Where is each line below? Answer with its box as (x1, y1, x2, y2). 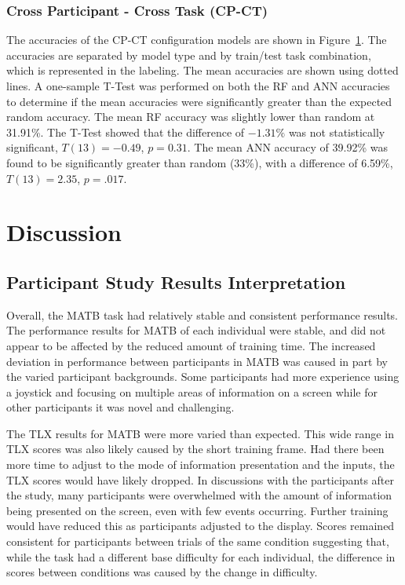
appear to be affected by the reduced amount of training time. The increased (6, 337, 376, 353)
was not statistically (288, 123, 385, 140)
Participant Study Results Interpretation (6, 269, 346, 294)
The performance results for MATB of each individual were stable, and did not (6, 322, 386, 338)
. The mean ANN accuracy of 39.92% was (187, 139, 388, 155)
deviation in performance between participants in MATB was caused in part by (6, 353, 388, 369)
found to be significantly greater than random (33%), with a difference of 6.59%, (6, 154, 393, 170)
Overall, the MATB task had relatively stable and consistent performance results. (6, 306, 399, 323)
